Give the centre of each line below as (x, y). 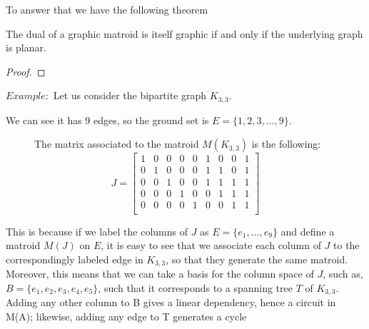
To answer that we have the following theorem (107, 9)
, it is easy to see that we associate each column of (211, 245)
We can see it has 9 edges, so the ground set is (107, 120)
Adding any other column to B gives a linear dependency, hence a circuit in (171, 302)
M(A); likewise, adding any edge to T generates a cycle (126, 316)
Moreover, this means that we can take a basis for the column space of (160, 274)
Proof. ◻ (26, 71)
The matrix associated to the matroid (117, 144)
